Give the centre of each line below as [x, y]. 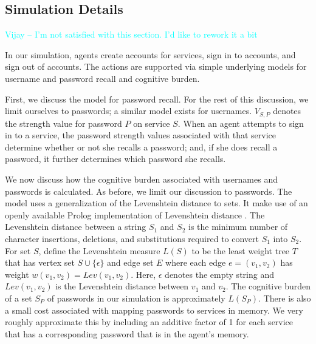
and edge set [130, 262]
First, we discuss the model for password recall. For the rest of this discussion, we [157, 99]
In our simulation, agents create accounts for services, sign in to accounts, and [150, 54]
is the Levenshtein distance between [122, 286]
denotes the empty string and [219, 274]
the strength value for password [64, 123]
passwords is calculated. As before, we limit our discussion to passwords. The [149, 191]
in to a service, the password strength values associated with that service [140, 135]
